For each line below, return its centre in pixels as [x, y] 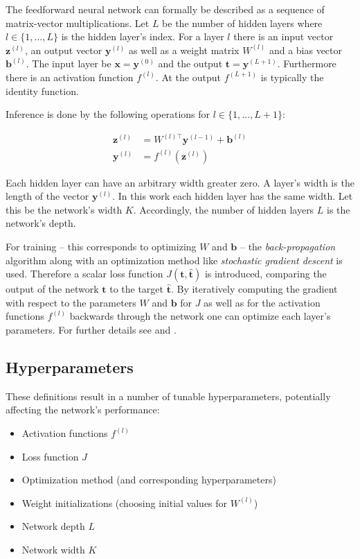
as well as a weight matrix [184, 50]
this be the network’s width [64, 209]
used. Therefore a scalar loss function [84, 274]
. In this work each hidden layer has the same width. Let [233, 196]
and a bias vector [306, 50]
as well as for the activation [262, 302]
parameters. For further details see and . [91, 330]
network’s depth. [41, 223]
